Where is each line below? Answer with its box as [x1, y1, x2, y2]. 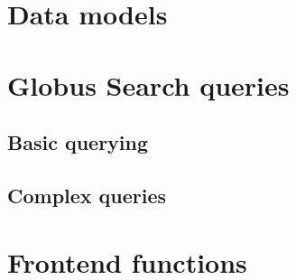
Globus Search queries [7, 66, 290, 103]
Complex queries [7, 181, 167, 209]
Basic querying [7, 128, 149, 156]
